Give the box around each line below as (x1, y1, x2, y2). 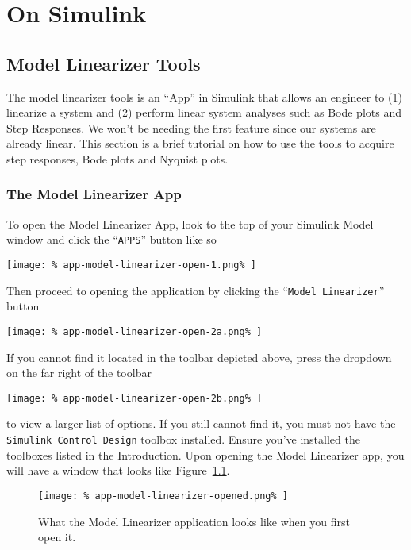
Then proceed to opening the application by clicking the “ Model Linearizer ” (6, 282, 385, 298)
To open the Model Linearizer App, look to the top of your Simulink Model (6, 215, 374, 232)
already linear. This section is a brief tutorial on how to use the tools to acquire (6, 135, 394, 152)
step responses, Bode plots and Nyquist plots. (6, 150, 229, 167)
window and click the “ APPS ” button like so (6, 231, 217, 248)
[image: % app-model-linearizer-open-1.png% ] (6, 260, 256, 271)
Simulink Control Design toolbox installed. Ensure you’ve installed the (6, 431, 360, 448)
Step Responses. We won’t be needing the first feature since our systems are (6, 119, 376, 136)
